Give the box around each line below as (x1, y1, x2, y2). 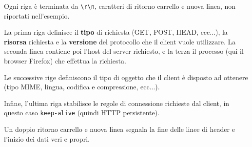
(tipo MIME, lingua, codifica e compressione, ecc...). (4, 82, 160, 92)
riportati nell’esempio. (4, 10, 70, 21)
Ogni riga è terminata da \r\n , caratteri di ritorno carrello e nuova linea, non (4, 1, 236, 11)
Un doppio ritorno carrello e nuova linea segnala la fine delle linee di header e (4, 124, 235, 134)
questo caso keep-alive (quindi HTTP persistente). (4, 107, 160, 118)
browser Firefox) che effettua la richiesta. (4, 56, 126, 66)
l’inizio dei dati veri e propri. (4, 133, 90, 144)
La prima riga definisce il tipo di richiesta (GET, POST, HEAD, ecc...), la (4, 27, 228, 37)
